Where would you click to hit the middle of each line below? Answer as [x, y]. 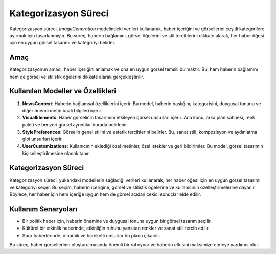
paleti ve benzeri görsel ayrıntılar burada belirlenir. [75, 124]
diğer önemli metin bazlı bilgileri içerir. [62, 110]
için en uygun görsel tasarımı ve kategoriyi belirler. [63, 43]
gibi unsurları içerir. [43, 139]
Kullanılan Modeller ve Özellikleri [63, 91]
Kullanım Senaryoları [43, 209]
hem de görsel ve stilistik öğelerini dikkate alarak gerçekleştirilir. [77, 77]
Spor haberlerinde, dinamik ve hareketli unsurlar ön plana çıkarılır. [91, 235]
